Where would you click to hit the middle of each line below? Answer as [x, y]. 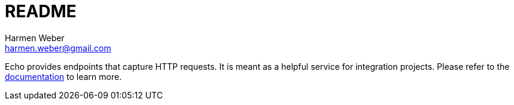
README [41, 11]
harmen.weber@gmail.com [58, 48]
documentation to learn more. [63, 76]
